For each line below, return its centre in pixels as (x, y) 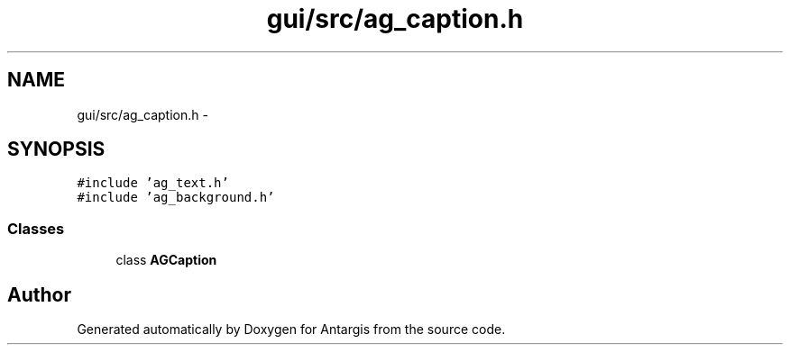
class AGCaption (166, 260)
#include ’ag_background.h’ (176, 198)
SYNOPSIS (56, 149)
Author (39, 294)
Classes (36, 228)
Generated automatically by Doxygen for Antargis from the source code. (291, 329)
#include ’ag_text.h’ (153, 183)
